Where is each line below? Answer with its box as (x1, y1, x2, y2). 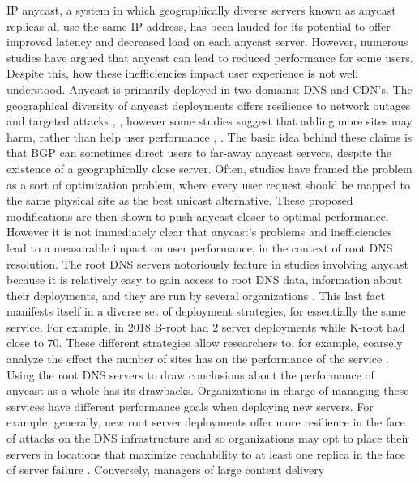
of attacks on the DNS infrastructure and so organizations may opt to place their (6, 430, 409, 447)
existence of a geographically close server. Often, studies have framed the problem (6, 159, 413, 176)
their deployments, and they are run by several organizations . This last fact (6, 286, 385, 303)
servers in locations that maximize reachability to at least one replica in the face (6, 445, 405, 462)
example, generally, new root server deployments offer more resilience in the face (6, 413, 405, 430)
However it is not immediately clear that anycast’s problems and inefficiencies (6, 223, 392, 240)
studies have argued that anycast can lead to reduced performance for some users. (6, 49, 413, 66)
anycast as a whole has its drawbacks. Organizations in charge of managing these (6, 382, 409, 399)
